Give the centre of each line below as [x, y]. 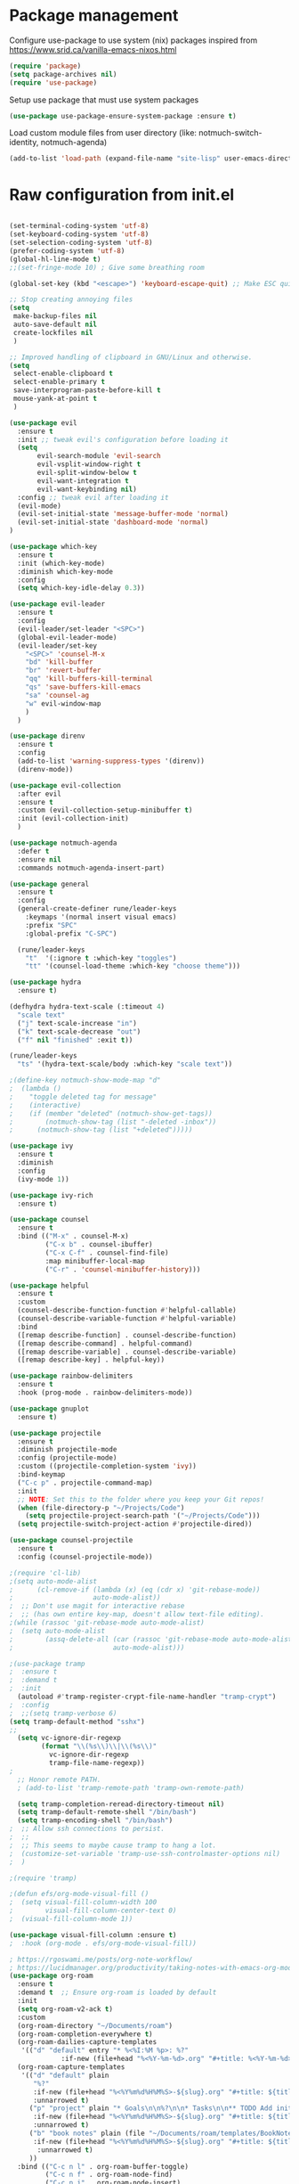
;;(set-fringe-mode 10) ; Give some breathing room [107, 267]
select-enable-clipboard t [63, 374]
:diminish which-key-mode [65, 571]
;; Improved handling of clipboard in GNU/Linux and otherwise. [131, 357]
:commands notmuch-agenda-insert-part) [91, 868]
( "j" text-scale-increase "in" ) [77, 1023]
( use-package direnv [48, 736]
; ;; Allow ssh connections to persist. [87, 1829]
